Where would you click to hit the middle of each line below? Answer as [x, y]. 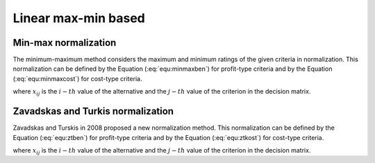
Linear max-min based [79, 18]
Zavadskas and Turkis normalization [93, 111]
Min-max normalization [65, 43]
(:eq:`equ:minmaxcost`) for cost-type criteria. [77, 78]
